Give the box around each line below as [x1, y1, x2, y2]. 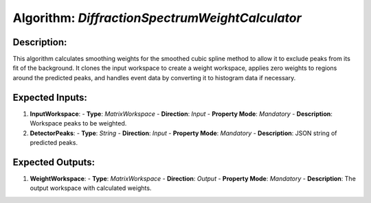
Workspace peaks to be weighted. [30, 119, 127, 128]
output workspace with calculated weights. [30, 184, 152, 192]
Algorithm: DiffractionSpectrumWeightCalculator [12, 10, 302, 25]
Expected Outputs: [12, 156, 95, 168]
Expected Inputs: [12, 91, 87, 103]
